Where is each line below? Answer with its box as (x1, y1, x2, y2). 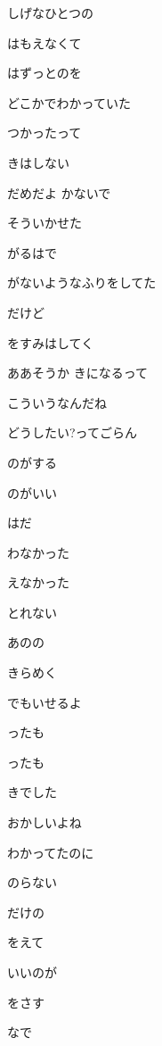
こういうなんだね (7, 393, 107, 411)
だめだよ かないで (7, 183, 111, 202)
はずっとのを (7, 63, 82, 82)
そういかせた (7, 213, 82, 232)
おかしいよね (7, 813, 82, 832)
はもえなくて (7, 33, 82, 52)
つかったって (7, 123, 82, 142)
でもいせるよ (7, 693, 82, 711)
